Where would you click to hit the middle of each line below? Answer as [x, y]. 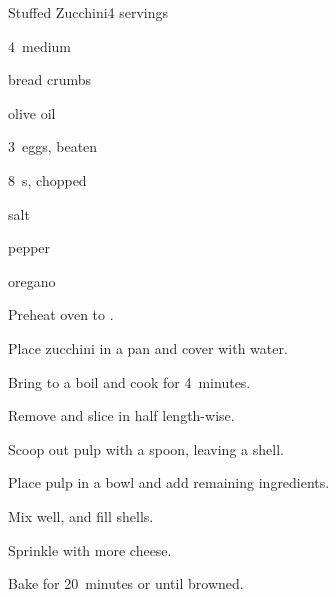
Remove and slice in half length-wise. [121, 415]
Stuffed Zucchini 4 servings [88, 12]
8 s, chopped [47, 179]
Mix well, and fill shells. [81, 515]
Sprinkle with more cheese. [90, 549]
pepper [29, 247]
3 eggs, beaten [53, 146]
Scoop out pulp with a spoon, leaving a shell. [146, 448]
